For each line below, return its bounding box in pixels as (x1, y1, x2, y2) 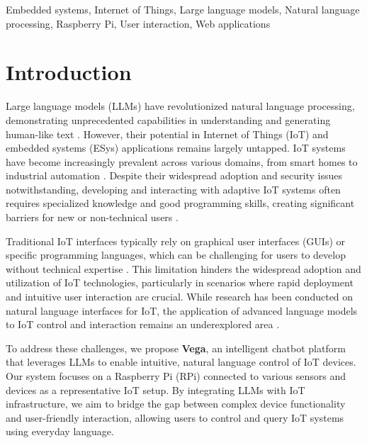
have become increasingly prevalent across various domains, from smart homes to (6, 154, 358, 169)
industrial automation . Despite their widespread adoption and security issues (6, 168, 342, 183)
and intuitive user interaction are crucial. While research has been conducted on (6, 289, 354, 304)
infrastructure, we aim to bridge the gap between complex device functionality (6, 396, 346, 411)
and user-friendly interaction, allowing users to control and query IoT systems (6, 410, 344, 425)
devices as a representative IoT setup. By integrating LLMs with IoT (6, 382, 305, 397)
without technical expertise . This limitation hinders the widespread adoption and (6, 261, 361, 276)
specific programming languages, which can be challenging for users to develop (6, 247, 346, 262)
